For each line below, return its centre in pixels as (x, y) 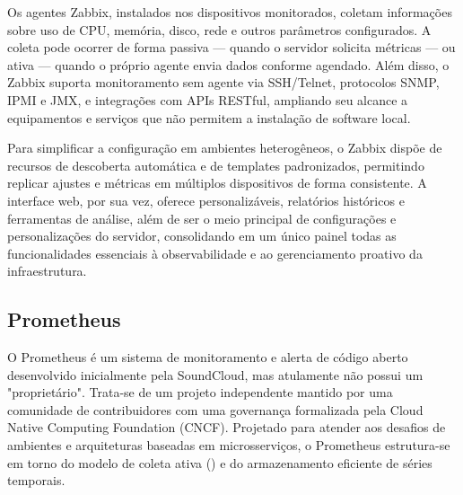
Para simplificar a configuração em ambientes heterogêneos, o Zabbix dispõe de (225, 148)
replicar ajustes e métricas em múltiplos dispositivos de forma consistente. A (217, 183)
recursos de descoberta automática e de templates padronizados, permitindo (216, 165)
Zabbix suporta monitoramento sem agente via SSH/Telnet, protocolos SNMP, (223, 82)
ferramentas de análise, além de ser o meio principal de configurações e (202, 218)
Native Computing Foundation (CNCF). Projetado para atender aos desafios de (227, 427)
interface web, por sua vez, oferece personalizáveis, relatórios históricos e (206, 200)
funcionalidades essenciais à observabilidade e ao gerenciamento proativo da (215, 253)
